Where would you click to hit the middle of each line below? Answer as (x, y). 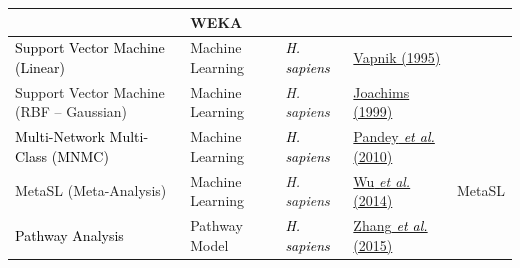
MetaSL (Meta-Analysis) (91, 190)
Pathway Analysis (69, 234)
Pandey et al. (394, 136)
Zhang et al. (390, 225)
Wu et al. (382, 180)
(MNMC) (80, 155)
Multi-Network (60, 136)
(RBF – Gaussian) (71, 111)
